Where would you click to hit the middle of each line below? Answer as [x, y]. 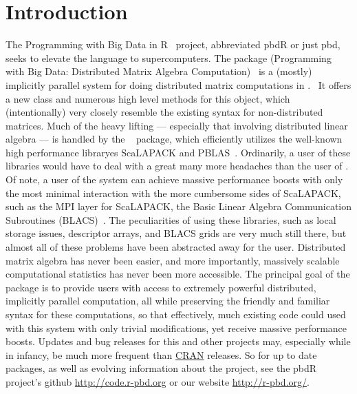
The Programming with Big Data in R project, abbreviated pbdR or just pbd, [173, 44]
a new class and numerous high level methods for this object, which [148, 98]
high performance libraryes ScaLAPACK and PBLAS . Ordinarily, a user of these [178, 152]
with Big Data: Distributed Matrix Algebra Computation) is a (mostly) [159, 71]
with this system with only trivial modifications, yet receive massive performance [176, 328]
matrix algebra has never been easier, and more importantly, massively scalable [173, 260]
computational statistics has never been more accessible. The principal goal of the [178, 274]
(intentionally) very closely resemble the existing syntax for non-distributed [164, 112]
